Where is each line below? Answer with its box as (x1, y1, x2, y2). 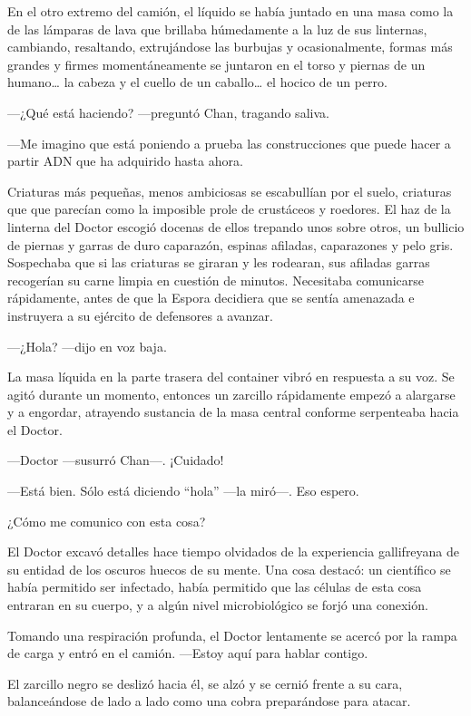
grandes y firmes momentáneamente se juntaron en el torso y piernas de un (7, 54, 426, 73)
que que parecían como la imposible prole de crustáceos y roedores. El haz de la (7, 199, 451, 218)
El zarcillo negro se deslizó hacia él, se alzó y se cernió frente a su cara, (7, 673, 403, 692)
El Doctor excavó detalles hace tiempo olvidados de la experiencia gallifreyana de (7, 542, 460, 561)
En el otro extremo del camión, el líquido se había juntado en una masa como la (7, 2, 454, 20)
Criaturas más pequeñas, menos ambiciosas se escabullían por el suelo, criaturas (7, 181, 452, 200)
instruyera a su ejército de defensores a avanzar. (7, 305, 273, 324)
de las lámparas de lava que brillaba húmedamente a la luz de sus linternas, (7, 19, 427, 38)
